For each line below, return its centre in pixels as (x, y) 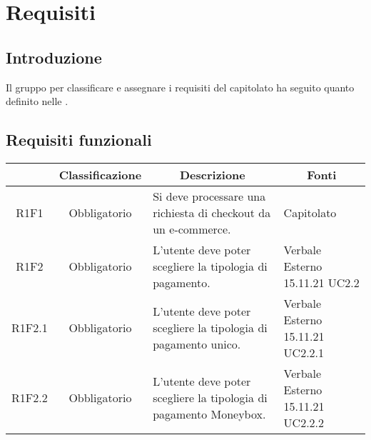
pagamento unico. (197, 344)
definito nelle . (37, 101)
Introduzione (54, 57)
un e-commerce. (192, 229)
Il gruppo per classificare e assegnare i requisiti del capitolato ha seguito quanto (180, 87)
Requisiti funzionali (79, 140)
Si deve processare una (209, 196)
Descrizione (212, 174)
